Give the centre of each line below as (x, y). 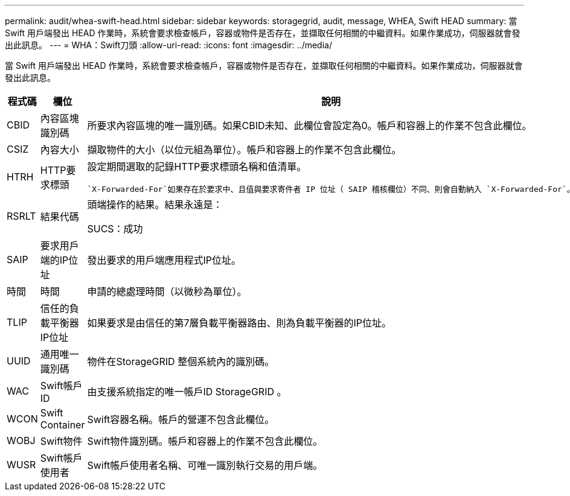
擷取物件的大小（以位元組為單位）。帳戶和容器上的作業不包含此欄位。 (244, 150)
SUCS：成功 (115, 229)
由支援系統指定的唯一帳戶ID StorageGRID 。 (187, 392)
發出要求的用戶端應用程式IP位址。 (164, 260)
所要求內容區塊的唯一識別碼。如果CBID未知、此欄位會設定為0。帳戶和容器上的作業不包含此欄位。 (309, 126)
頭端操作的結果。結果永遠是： (155, 205)
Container (62, 425)
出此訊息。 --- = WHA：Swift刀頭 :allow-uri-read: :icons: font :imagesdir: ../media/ (168, 45)
